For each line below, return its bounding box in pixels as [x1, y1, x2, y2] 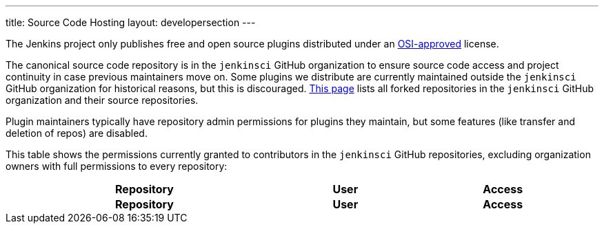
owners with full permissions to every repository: [6, 160, 228, 172]
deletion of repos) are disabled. [6, 127, 148, 139]
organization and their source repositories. [6, 94, 199, 106]
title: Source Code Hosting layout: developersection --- [6, 17, 256, 28]
